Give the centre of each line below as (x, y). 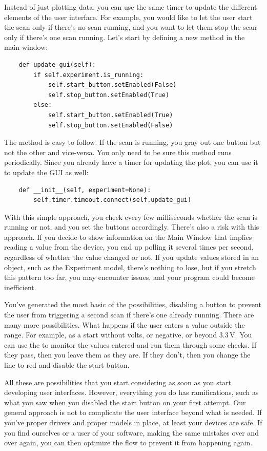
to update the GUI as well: (46, 172)
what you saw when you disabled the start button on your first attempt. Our (125, 402)
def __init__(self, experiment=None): (85, 190)
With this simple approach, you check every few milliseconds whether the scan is (131, 217)
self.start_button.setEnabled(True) (110, 115)
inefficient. (20, 287)
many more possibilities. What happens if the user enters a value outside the (125, 324)
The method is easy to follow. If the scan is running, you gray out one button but (132, 142)
